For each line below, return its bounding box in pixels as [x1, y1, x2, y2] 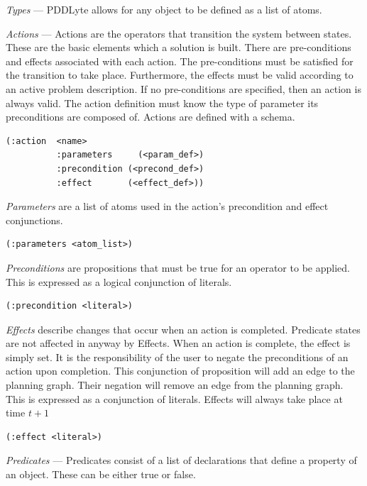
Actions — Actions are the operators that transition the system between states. [6, 26, 352, 40]
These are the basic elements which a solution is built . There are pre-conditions [6, 40, 351, 55]
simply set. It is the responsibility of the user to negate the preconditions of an [6, 349, 349, 364]
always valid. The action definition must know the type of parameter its [6, 95, 319, 110]
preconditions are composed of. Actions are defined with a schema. [6, 109, 295, 124]
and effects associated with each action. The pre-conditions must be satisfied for [6, 53, 354, 68]
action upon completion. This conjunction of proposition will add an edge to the [6, 363, 355, 378]
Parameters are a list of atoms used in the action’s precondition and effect [6, 199, 329, 214]
